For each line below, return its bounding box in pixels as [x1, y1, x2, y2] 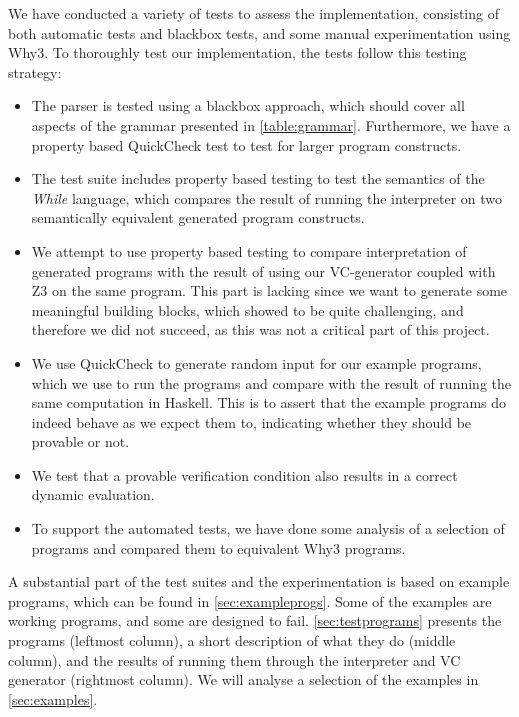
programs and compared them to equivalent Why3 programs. [31, 537, 406, 558]
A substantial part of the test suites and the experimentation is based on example [8, 571, 510, 592]
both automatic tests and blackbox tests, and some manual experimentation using [8, 22, 511, 43]
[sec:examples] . [8, 688, 98, 709]
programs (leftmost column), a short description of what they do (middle [8, 630, 456, 651]
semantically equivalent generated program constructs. [31, 207, 365, 228]
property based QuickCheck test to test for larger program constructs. [31, 134, 462, 155]
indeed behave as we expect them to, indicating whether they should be [31, 411, 472, 432]
